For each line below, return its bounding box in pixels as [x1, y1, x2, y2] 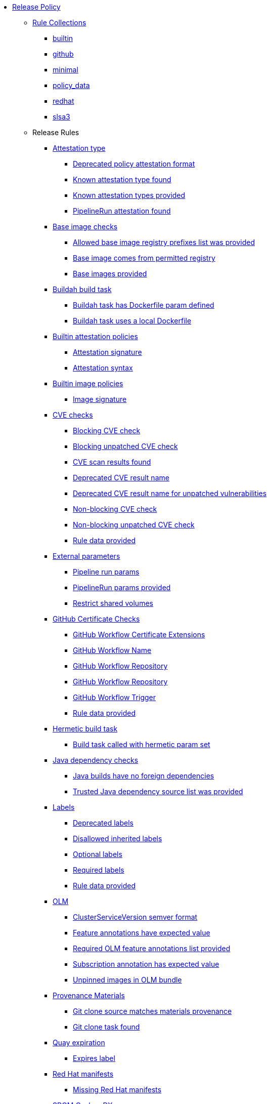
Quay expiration [53, 1038, 105, 1047]
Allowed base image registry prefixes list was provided [73, 238, 255, 247]
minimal [53, 65, 78, 74]
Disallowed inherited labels [73, 834, 162, 843]
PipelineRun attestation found [73, 207, 171, 215]
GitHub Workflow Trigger [73, 693, 156, 702]
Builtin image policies [53, 379, 123, 388]
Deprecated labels [73, 819, 133, 827]
